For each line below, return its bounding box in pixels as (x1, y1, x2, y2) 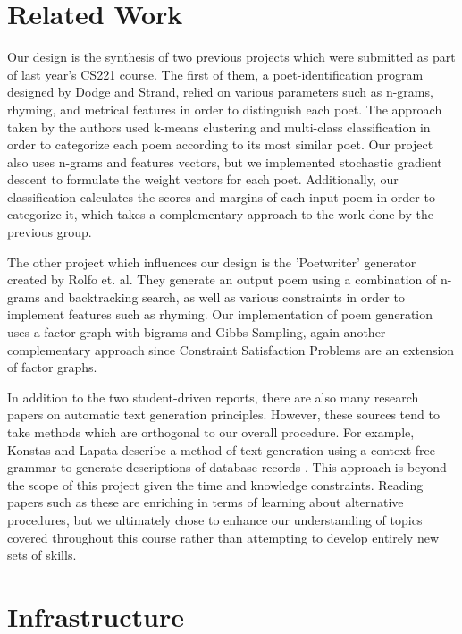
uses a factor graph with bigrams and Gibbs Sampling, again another (7, 323, 386, 342)
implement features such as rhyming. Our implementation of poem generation (7, 305, 433, 324)
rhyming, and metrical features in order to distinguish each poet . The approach (7, 99, 442, 118)
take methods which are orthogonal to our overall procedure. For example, (7, 423, 415, 441)
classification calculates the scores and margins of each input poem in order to (7, 187, 435, 206)
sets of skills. (7, 545, 77, 564)
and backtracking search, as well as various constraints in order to (44, 287, 405, 306)
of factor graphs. (7, 358, 97, 376)
